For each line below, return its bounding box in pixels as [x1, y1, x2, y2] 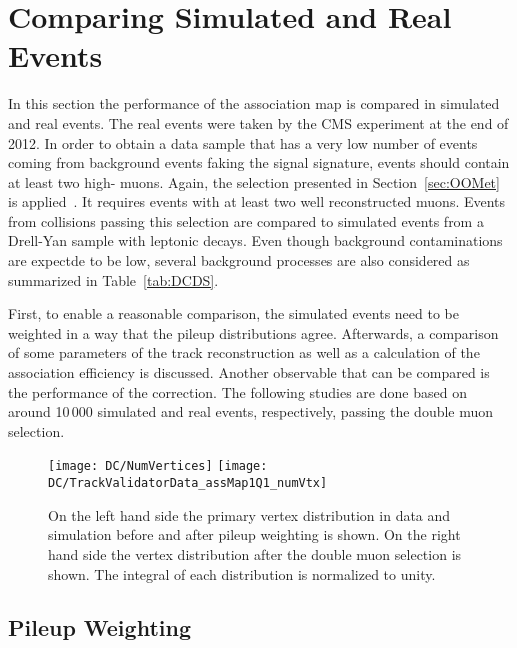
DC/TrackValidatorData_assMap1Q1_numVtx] [48, 476, 328, 491]
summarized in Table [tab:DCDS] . [8, 269, 219, 290]
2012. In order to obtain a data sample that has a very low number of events [8, 132, 478, 153]
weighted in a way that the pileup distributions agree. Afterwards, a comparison [8, 322, 499, 343]
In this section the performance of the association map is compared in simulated [8, 93, 500, 114]
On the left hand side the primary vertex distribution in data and [48, 504, 451, 525]
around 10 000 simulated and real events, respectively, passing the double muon [8, 401, 494, 422]
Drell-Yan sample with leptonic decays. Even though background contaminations [8, 230, 503, 251]
